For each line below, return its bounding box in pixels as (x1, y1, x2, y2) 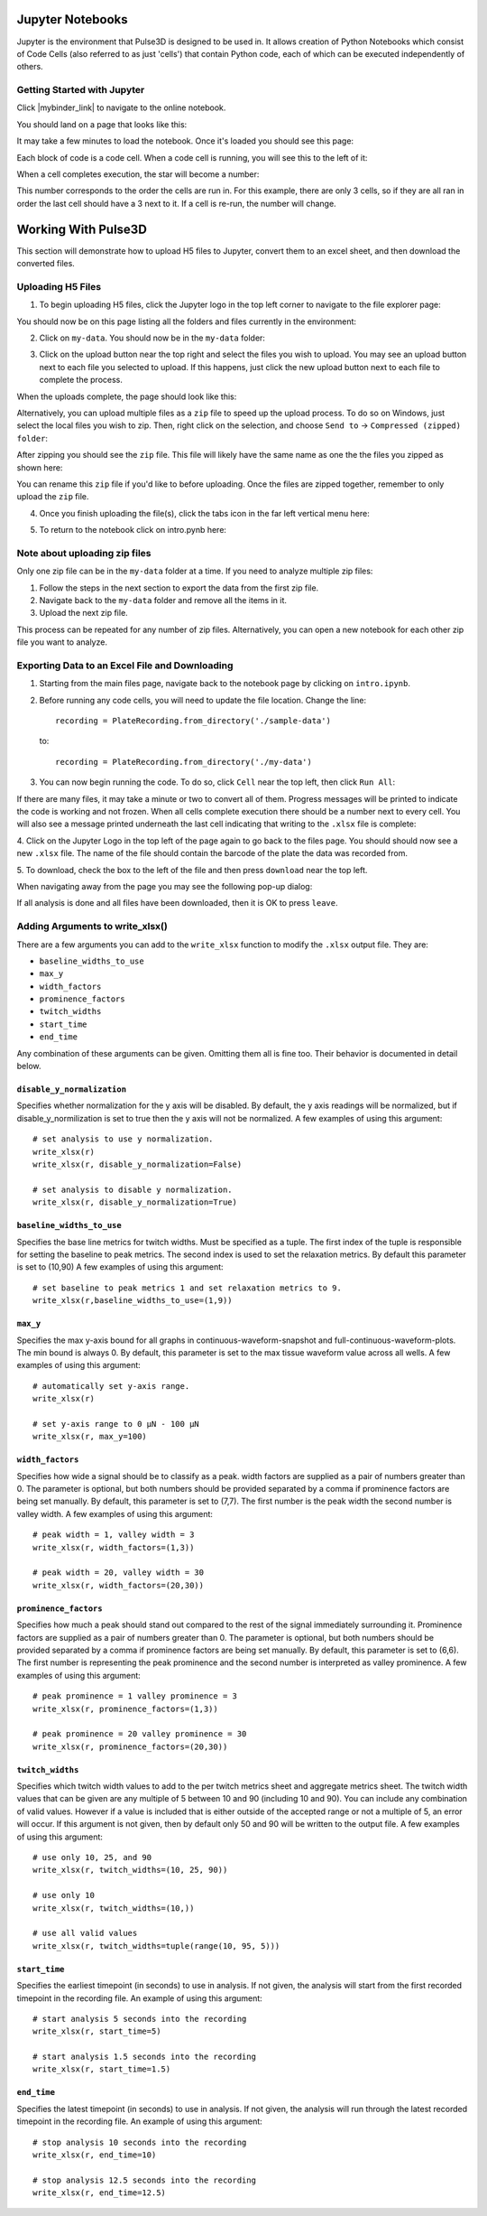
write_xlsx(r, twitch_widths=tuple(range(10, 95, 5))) (32, 1941, 280, 1951)
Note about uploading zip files (16, 546, 152, 559)
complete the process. (39, 375, 124, 386)
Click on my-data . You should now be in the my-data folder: (39, 332, 266, 343)
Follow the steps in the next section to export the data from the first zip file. (39, 582, 319, 593)
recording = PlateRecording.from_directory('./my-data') (55, 757, 313, 767)
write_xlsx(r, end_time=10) (32, 2150, 157, 2160)
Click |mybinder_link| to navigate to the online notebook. (16, 102, 226, 113)
